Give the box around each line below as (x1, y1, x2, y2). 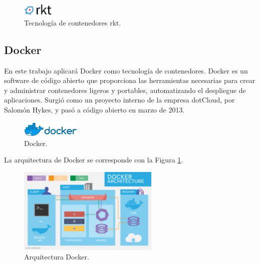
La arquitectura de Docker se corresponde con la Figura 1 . (4, 154, 183, 165)
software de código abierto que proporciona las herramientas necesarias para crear (4, 75, 255, 85)
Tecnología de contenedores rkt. (24, 17, 121, 27)
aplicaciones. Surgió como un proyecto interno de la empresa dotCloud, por (4, 94, 235, 105)
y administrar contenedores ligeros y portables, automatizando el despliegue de (4, 84, 246, 95)
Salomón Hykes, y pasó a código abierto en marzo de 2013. (4, 104, 185, 114)
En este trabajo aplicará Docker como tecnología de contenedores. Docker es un (4, 65, 248, 75)
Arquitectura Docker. (24, 251, 89, 262)
